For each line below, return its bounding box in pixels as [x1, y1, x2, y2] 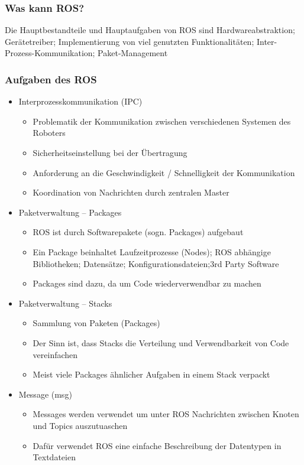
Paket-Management [98, 47, 168, 59]
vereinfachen [33, 348, 78, 360]
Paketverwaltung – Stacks [18, 297, 112, 309]
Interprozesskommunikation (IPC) [18, 95, 143, 108]
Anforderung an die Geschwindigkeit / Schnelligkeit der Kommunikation [33, 166, 295, 178]
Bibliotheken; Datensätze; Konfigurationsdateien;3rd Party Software [33, 257, 279, 269]
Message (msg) [18, 388, 72, 400]
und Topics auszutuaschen [33, 419, 128, 431]
